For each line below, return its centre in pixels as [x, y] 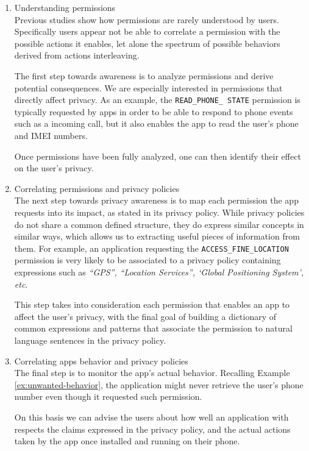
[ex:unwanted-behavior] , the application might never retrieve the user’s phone [159, 384]
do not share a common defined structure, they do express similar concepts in [159, 224]
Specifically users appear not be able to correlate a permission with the [147, 31]
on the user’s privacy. [54, 168]
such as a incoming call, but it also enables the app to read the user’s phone [156, 123]
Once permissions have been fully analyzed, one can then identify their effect [158, 156]
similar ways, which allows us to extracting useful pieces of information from [157, 236]
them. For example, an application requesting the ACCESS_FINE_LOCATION [151, 248]
